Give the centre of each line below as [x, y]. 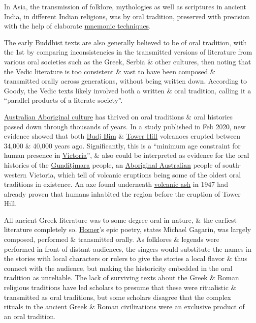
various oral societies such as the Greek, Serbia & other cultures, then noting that [128, 61]
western [16, 174]
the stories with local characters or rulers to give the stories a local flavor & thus [126, 258]
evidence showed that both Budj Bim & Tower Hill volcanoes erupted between [122, 136]
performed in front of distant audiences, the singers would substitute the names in [128, 249]
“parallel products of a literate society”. [63, 100]
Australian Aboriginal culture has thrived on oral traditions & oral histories [118, 116]
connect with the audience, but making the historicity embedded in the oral [118, 268]
